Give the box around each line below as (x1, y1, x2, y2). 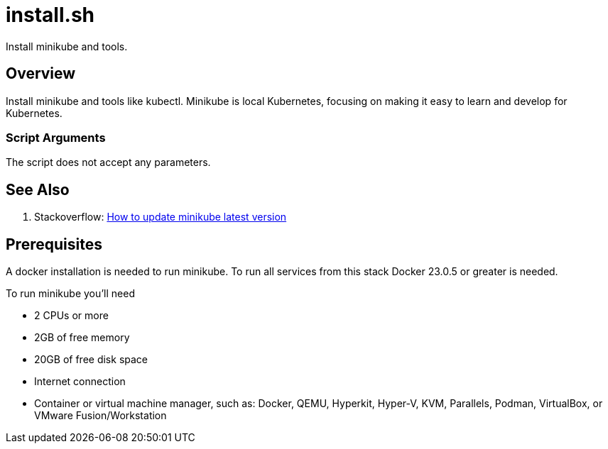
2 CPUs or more (34, 309, 109, 322)
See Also (6, 180, 70, 199)
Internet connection (34, 375, 126, 388)
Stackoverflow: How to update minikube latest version (34, 211, 287, 223)
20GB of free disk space (34, 353, 148, 366)
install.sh (6, 3, 94, 27)
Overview (6, 65, 76, 83)
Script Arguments (6, 130, 106, 145)
